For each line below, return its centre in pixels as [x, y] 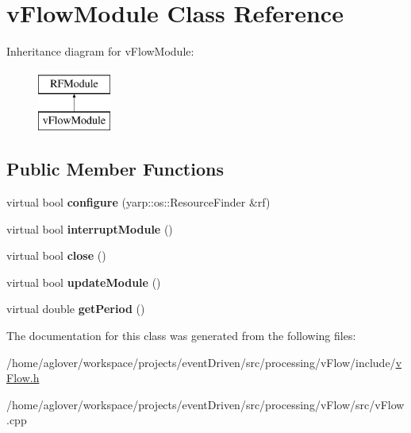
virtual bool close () [56, 255]
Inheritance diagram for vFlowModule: [100, 51]
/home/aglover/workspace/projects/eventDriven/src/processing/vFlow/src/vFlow [205, 404]
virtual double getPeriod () [76, 309]
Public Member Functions [115, 169]
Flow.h [23, 378]
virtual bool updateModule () [84, 282]
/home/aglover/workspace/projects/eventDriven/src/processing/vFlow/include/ [201, 362]
